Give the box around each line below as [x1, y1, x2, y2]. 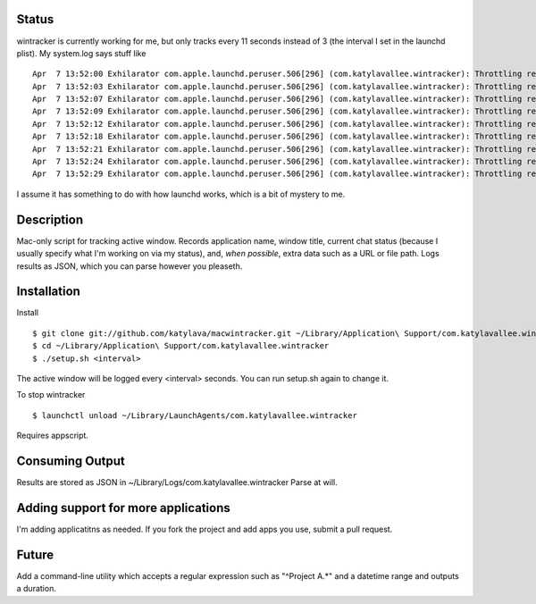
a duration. [16, 583, 57, 594]
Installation [16, 284, 80, 299]
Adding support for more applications [16, 500, 231, 516]
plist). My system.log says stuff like [16, 47, 147, 58]
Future [16, 547, 54, 562]
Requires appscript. [16, 430, 89, 441]
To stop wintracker [16, 390, 86, 400]
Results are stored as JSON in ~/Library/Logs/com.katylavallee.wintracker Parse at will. [16, 477, 339, 488]
